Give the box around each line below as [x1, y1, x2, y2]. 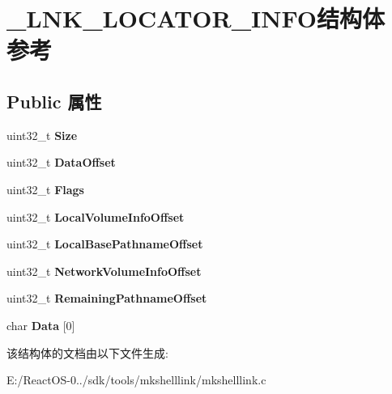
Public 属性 [6, 88, 102, 113]
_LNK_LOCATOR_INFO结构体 [6, 2, 386, 35]
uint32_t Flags [6, 180, 84, 197]
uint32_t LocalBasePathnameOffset [6, 235, 203, 252]
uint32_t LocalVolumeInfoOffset [6, 208, 185, 225]
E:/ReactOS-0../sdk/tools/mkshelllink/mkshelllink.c [6, 371, 266, 388]
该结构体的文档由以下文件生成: [6, 344, 168, 361]
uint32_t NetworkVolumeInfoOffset [6, 262, 202, 279]
